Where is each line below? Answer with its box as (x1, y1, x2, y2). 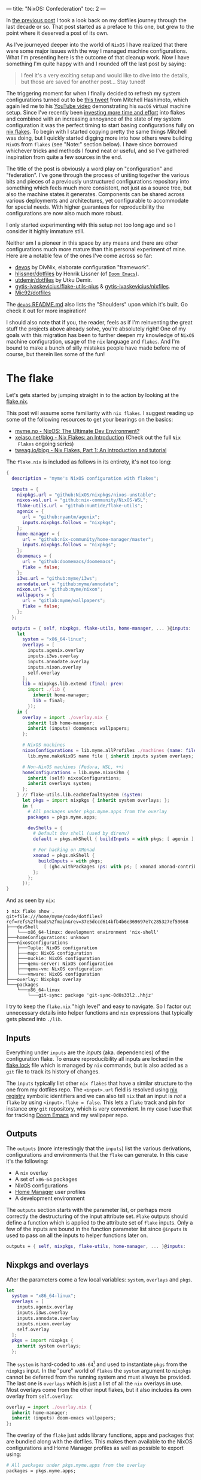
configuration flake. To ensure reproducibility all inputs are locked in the (6, 1055, 184, 1062)
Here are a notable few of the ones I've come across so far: (6, 252, 153, 259)
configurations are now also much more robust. (6, 210, 123, 216)
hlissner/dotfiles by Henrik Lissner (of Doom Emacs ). (14, 270, 139, 277)
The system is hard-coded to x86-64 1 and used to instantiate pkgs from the (6, 1359, 187, 1368)
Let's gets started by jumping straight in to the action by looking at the (6, 391, 179, 398)
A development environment (14, 1195, 85, 1202)
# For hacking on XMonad (32, 847, 95, 853)
